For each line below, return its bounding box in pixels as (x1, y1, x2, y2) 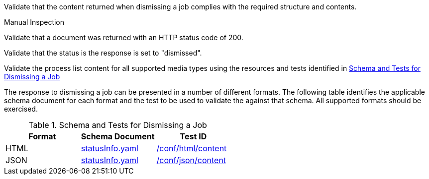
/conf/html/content (156, 143, 227, 153)
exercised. (4, 105, 38, 113)
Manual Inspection (4, 18, 65, 26)
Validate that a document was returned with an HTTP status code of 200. (4, 33, 243, 42)
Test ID (180, 131, 207, 141)
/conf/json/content (156, 155, 226, 165)
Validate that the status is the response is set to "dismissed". (4, 49, 202, 57)
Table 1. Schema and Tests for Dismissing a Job (28, 120, 207, 130)
